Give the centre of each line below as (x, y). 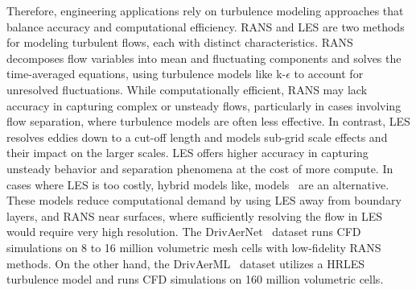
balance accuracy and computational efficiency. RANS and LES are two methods (206, 26)
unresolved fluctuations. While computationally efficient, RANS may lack (187, 89)
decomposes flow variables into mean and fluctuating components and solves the (204, 58)
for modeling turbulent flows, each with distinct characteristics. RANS (180, 42)
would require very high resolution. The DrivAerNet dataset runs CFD (184, 232)
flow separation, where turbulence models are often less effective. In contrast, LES (208, 121)
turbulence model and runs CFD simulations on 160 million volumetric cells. (195, 279)
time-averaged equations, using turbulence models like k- (146, 74)
